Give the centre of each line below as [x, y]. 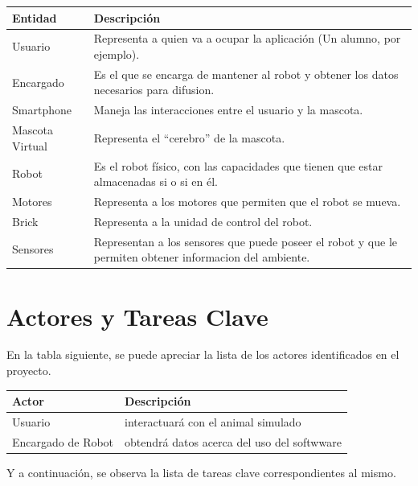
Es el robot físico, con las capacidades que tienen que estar [238, 165]
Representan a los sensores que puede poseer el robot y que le [245, 241]
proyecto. [29, 371]
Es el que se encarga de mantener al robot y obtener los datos [246, 74]
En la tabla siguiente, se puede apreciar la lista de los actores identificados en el [203, 354]
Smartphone [42, 110]
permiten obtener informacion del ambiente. [202, 257]
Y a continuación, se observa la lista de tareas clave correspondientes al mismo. [201, 472]
